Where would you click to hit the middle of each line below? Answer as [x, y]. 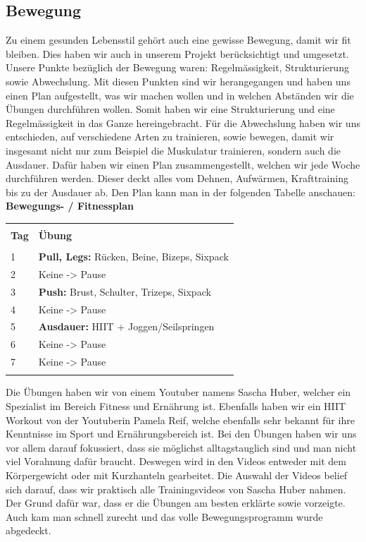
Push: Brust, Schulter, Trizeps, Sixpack [125, 291]
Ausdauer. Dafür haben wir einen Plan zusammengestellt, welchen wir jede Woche [183, 164]
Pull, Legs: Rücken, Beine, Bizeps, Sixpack [133, 257]
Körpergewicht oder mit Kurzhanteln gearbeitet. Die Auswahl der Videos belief [177, 475]
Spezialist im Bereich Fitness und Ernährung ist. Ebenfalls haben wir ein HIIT [176, 406]
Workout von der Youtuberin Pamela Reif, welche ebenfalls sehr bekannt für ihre [180, 420]
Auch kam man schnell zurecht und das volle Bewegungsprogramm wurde [164, 516]
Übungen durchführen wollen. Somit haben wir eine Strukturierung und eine [170, 109]
